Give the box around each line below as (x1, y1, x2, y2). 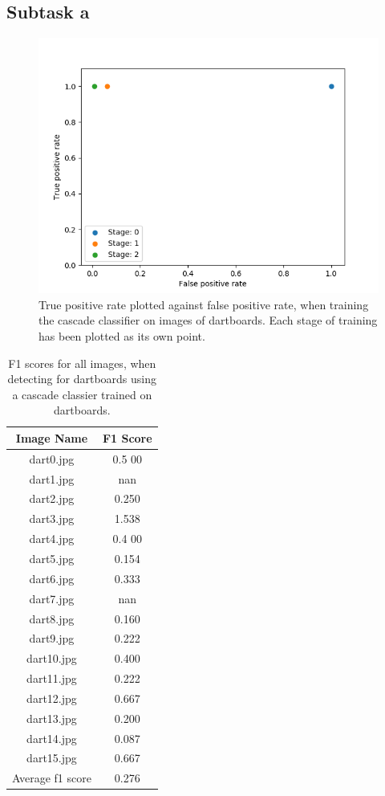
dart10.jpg (26, 650, 77, 667)
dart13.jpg (26, 709, 77, 726)
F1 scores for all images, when (8, 354, 156, 371)
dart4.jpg (29, 530, 75, 547)
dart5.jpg (29, 550, 75, 567)
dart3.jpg (29, 510, 75, 527)
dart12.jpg (26, 689, 77, 706)
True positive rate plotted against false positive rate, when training (38, 296, 369, 312)
